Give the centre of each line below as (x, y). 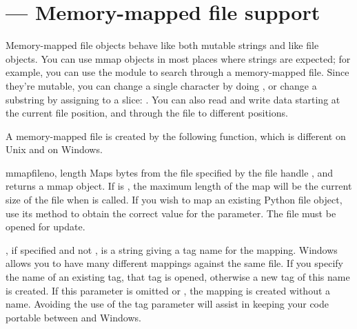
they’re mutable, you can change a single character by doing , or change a (161, 85)
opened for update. (45, 227)
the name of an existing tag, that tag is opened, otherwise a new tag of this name (178, 277)
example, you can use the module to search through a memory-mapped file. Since (177, 72)
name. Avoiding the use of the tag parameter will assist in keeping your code (167, 304)
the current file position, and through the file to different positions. (147, 113)
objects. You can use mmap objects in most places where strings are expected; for (178, 58)
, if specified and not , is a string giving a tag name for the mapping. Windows (172, 249)
